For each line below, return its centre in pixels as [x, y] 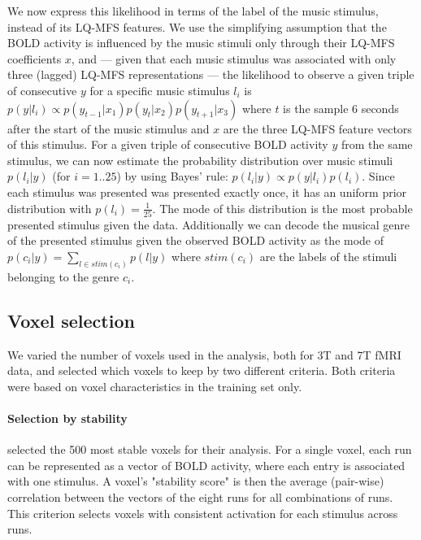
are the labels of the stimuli [328, 257]
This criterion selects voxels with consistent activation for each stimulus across [203, 513]
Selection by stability [67, 418]
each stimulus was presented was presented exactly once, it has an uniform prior [207, 192]
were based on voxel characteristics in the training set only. [155, 386]
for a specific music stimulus [160, 90]
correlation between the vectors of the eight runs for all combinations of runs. [200, 497]
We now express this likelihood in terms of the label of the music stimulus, [193, 11]
